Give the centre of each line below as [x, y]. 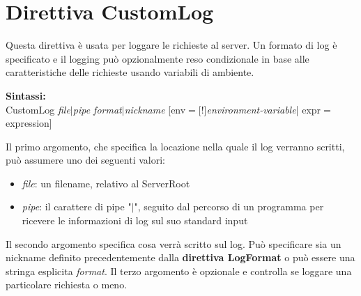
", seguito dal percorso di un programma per [229, 207]
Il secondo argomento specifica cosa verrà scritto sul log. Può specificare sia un [174, 243]
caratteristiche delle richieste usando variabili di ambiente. [130, 72]
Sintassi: [26, 95]
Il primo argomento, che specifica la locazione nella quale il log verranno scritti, [175, 146]
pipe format [97, 109]
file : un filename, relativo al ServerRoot [106, 183]
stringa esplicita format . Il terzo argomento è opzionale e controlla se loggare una [179, 271]
